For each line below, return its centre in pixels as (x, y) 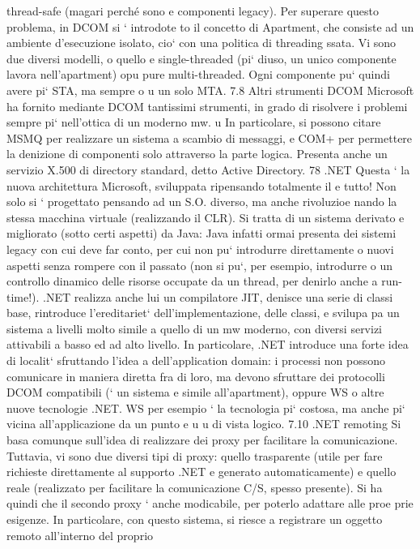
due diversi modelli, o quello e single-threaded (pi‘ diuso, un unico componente (202, 58)
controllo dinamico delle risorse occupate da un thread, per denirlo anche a (192, 281)
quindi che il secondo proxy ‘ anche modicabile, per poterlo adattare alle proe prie (210, 503)
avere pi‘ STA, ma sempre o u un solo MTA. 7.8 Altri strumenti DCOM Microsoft (210, 90)
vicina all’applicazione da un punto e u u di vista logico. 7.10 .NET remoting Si (204, 424)
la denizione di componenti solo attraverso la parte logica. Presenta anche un (197, 154)
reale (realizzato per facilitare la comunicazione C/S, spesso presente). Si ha (195, 487)
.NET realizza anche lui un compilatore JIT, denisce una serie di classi (218, 296)
